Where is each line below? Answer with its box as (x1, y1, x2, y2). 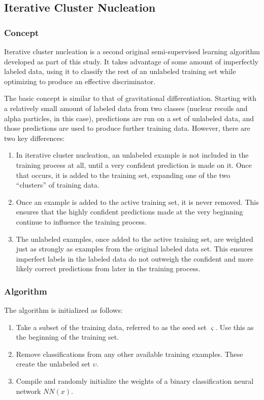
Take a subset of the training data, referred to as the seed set (16, 321, 207, 332)
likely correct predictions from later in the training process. (16, 263, 201, 274)
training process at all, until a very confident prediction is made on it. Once (16, 159, 252, 170)
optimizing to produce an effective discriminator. (4, 76, 156, 86)
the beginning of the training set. (16, 332, 119, 342)
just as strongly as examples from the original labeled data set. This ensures (16, 243, 253, 254)
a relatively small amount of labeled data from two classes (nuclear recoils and (4, 102, 248, 113)
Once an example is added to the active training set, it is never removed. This (16, 196, 259, 207)
